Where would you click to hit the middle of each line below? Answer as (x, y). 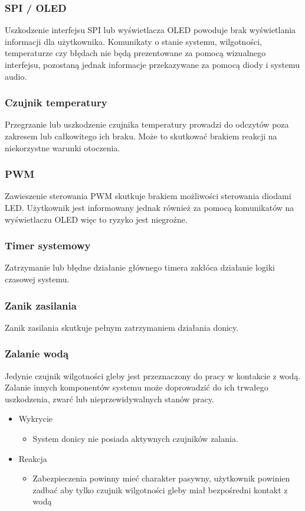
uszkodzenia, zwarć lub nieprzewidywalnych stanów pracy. (109, 398)
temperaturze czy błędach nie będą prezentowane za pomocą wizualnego (135, 53)
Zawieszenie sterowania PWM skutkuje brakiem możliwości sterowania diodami (148, 196)
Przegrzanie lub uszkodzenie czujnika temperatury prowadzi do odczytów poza (147, 124)
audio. (16, 76)
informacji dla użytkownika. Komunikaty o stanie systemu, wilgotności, (133, 41)
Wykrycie (36, 419)
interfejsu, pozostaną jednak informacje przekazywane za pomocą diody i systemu (152, 64)
